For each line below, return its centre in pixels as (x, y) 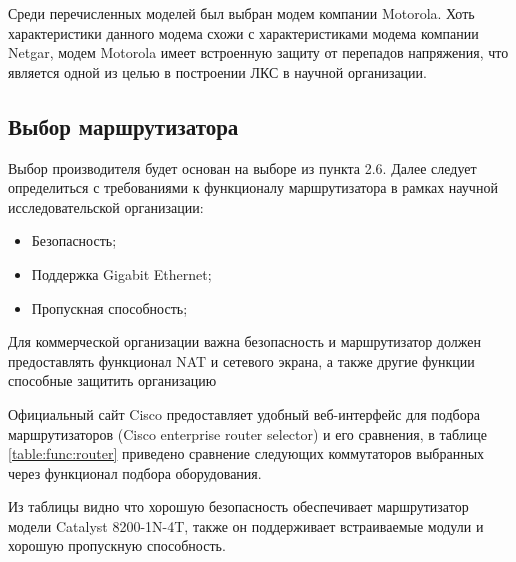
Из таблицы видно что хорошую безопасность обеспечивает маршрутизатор (238, 506)
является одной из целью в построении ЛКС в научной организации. (217, 71)
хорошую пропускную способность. (117, 545)
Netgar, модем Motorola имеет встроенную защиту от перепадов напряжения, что (258, 52)
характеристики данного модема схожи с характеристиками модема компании (243, 32)
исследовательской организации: (106, 206)
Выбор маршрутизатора (123, 125)
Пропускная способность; (109, 307)
